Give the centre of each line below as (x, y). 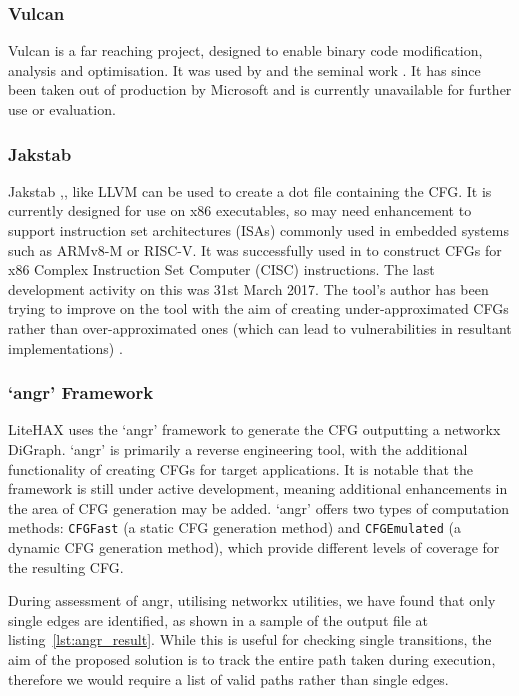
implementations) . (65, 347)
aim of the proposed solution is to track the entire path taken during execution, (252, 658)
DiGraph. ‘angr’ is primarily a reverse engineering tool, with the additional (238, 448)
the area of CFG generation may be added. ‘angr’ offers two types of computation (259, 507)
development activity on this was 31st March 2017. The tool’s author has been (248, 288)
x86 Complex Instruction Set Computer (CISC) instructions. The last (221, 269)
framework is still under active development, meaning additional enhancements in (258, 488)
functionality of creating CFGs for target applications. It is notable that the (241, 468)
